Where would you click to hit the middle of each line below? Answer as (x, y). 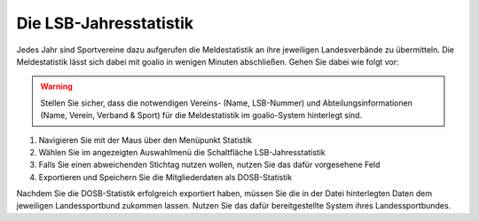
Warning (56, 87)
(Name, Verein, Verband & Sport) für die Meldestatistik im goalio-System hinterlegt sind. (201, 115)
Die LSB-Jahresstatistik (105, 23)
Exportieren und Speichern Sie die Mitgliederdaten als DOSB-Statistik (165, 177)
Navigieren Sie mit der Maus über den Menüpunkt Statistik (145, 140)
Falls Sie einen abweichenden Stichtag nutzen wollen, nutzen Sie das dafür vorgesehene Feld (209, 165)
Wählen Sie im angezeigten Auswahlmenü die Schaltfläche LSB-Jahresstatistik (182, 152)
